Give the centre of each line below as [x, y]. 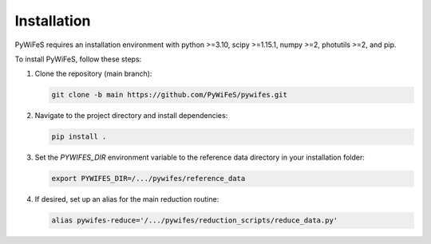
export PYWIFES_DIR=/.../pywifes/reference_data [148, 179]
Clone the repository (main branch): [93, 74]
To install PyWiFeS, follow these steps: [78, 59]
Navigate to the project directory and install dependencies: [131, 116]
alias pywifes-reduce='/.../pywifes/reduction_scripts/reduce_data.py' [195, 220]
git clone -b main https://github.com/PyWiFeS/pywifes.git [169, 95]
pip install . [79, 137]
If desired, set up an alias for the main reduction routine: [127, 199]
